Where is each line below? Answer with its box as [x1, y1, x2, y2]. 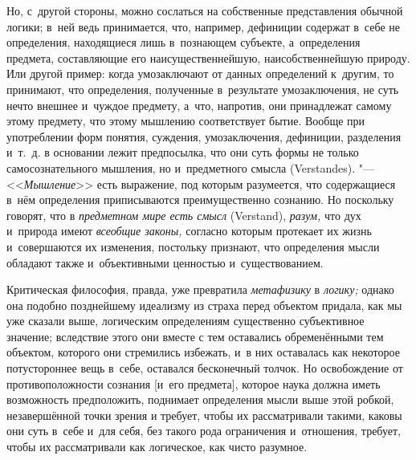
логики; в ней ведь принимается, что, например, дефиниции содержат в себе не [6, 18, 400, 35]
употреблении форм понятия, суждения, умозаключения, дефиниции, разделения [6, 128, 402, 145]
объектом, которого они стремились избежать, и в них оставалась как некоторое [6, 344, 400, 360]
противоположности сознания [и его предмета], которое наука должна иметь [6, 375, 381, 392]
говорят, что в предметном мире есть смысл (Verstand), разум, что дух [6, 206, 361, 223]
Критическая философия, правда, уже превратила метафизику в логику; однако [6, 281, 394, 298]
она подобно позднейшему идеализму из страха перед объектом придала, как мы [6, 296, 402, 313]
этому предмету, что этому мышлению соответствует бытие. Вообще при [6, 112, 365, 129]
